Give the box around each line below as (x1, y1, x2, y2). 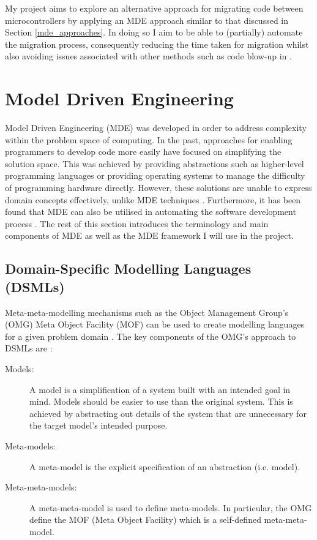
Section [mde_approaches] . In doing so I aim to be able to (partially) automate (5, 26, 303, 39)
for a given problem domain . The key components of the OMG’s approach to (5, 329, 296, 342)
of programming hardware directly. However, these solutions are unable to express (5, 181, 312, 194)
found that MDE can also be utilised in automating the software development (5, 205, 296, 218)
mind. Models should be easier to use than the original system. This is (29, 395, 293, 408)
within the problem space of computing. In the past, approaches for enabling (5, 133, 293, 146)
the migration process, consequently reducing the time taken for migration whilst (5, 37, 309, 50)
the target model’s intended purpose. (29, 419, 168, 432)
